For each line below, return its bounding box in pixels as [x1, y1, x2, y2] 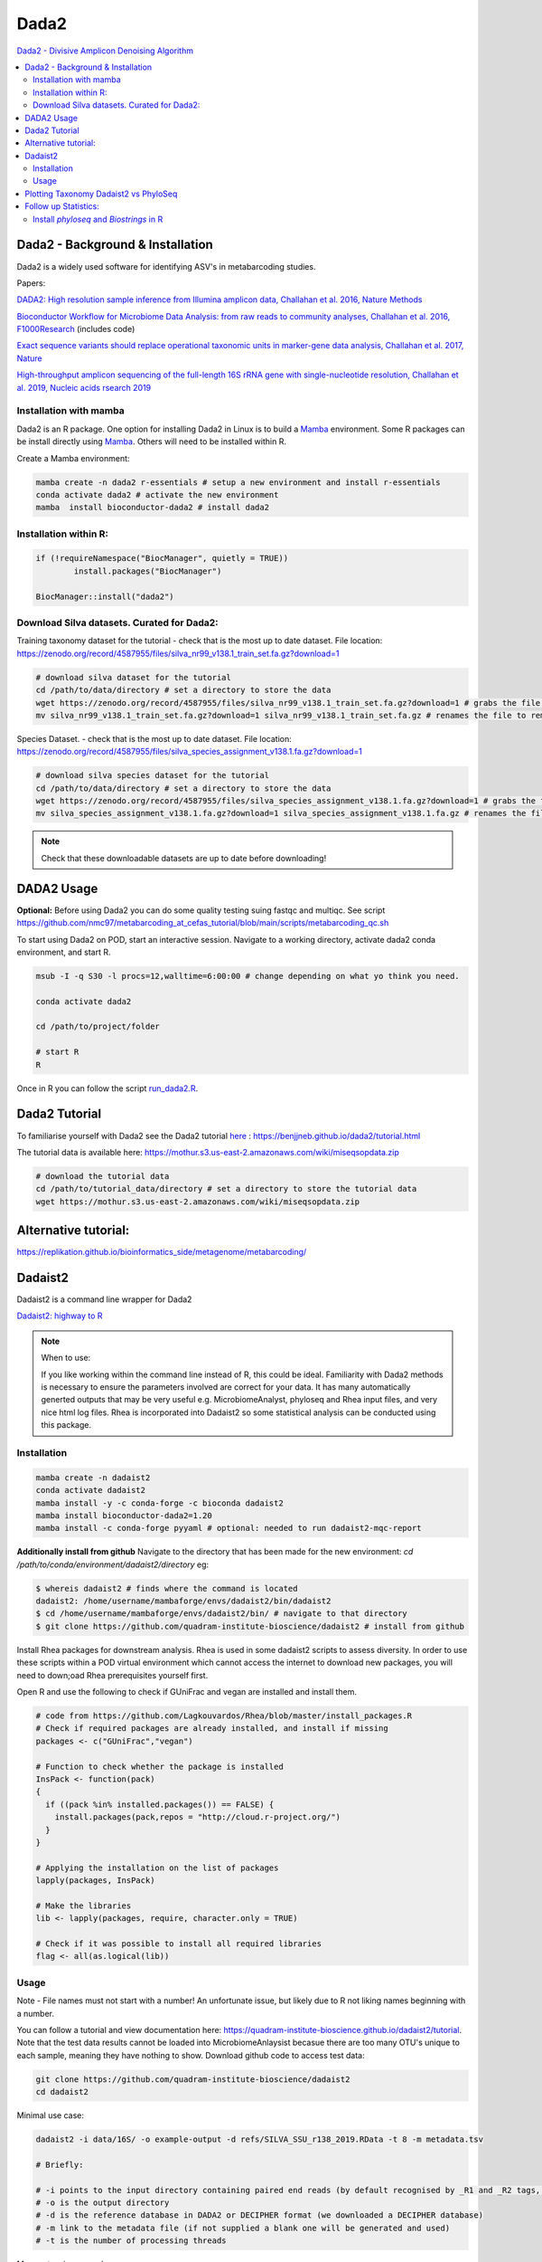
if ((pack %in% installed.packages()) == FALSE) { [45, 1799, 275, 1810]
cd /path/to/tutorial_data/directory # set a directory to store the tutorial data [35, 1183, 417, 1194]
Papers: [16, 277, 46, 289]
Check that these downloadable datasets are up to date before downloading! [41, 852, 327, 863]
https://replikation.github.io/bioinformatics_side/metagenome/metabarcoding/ [16, 1247, 307, 1258]
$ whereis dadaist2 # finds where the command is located [35, 1583, 298, 1593]
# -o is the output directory [35, 2198, 170, 2208]
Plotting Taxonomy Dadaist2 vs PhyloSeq [24, 188, 178, 199]
